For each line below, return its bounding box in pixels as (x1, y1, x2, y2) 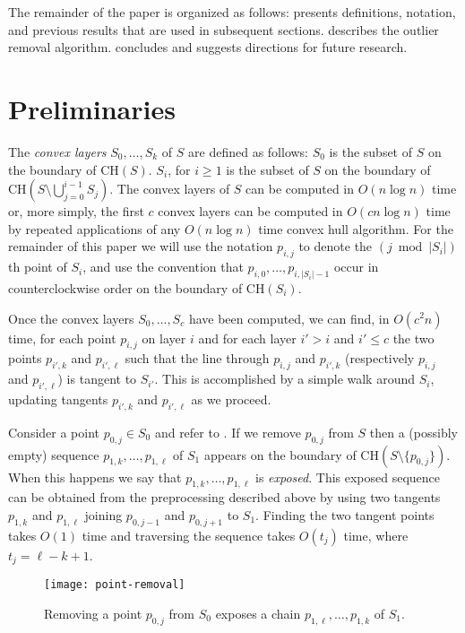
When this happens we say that (8, 467, 182, 486)
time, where (343, 525, 409, 544)
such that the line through (125, 349, 270, 368)
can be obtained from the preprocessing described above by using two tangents (8, 488, 441, 507)
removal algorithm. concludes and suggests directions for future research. (8, 38, 408, 56)
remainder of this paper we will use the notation (8, 237, 273, 256)
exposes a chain (215, 603, 301, 622)
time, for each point (8, 328, 116, 347)
